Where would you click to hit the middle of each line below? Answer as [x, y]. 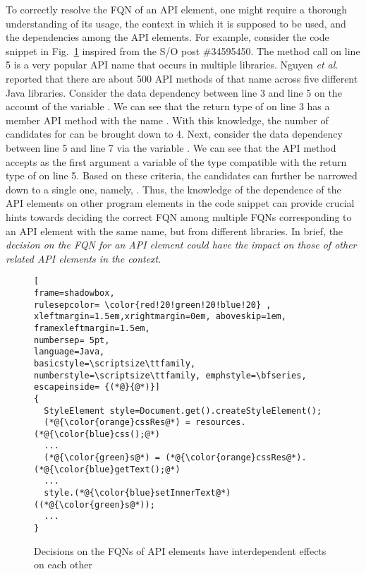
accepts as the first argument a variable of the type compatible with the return [176, 161]
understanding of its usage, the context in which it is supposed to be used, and [176, 23]
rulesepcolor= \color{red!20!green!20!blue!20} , [153, 305]
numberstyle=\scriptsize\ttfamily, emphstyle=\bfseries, [170, 375]
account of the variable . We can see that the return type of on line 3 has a [168, 106]
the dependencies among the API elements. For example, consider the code [167, 37]
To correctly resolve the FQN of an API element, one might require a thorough [177, 9]
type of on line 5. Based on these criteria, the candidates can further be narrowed [182, 175]
